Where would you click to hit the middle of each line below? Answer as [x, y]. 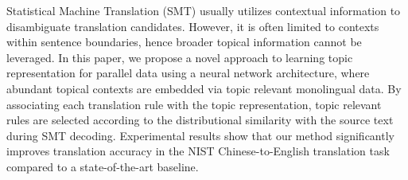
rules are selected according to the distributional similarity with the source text [200, 120]
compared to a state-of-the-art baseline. [103, 166]
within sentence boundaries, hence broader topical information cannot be [184, 42]
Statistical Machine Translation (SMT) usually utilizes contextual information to [204, 10]
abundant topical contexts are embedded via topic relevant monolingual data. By [204, 88]
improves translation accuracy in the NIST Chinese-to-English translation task [198, 151]
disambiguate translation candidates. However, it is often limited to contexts [193, 26]
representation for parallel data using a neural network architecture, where [188, 73]
